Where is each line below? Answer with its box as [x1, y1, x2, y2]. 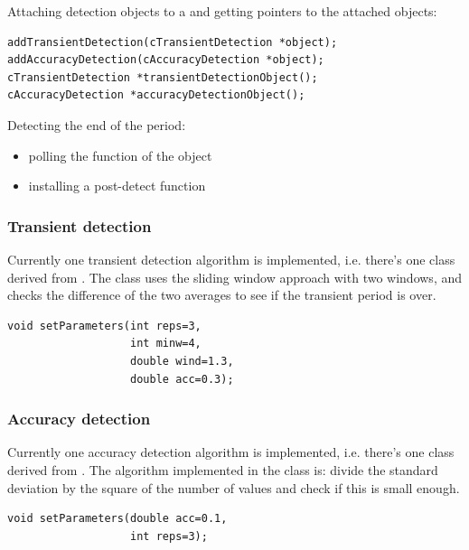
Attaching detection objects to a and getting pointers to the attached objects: [7, 2, 437, 20]
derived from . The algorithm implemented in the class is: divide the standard [7, 460, 438, 479]
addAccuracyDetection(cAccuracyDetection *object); [7, 53, 324, 67]
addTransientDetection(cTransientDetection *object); [7, 35, 338, 49]
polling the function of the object [28, 145, 212, 164]
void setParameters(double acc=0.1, [7, 512, 228, 526]
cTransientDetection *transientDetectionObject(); [7, 70, 318, 84]
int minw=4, [130, 337, 202, 350]
